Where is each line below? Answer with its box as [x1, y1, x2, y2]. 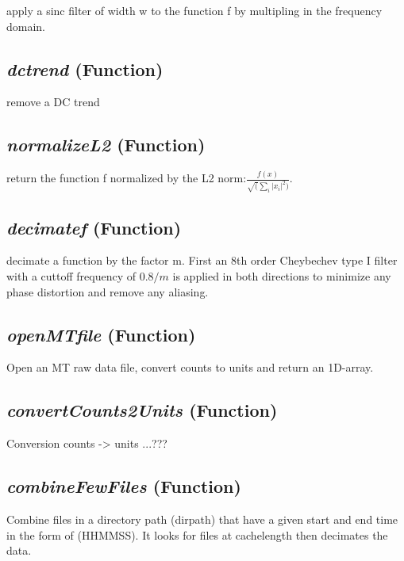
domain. [6, 17, 46, 34]
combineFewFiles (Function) [6, 474, 241, 498]
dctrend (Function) [6, 56, 164, 81]
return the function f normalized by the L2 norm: [6, 170, 247, 186]
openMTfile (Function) [6, 322, 196, 346]
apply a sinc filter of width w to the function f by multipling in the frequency [6, 2, 383, 18]
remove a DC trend [6, 93, 100, 110]
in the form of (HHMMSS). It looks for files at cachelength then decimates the [6, 526, 388, 543]
